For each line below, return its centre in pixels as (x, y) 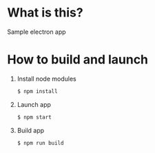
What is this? (45, 13)
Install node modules (47, 79)
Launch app (34, 104)
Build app (31, 130)
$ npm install (37, 91)
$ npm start (34, 117)
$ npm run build (40, 143)
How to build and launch (78, 60)
